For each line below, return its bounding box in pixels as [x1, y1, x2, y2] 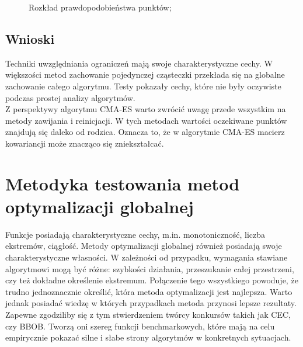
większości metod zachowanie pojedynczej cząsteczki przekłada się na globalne [5, 68, 285, 81]
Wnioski [5, 29, 55, 47]
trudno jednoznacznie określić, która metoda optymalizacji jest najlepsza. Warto [5, 285, 292, 297]
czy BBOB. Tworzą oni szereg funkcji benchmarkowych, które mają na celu [5, 320, 275, 332]
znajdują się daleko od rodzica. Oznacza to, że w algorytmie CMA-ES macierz [5, 126, 285, 138]
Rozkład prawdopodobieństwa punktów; [29, 1, 172, 13]
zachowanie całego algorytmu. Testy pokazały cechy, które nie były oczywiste [5, 79, 281, 92]
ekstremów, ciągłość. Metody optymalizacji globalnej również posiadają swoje [5, 240, 282, 252]
